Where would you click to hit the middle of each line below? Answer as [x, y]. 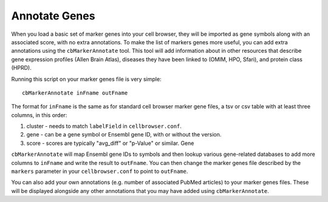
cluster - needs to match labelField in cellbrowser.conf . [104, 126]
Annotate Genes [53, 16]
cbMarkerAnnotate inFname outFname [75, 93]
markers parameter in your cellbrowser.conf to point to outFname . [100, 171]
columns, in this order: [39, 115]
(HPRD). [21, 68]
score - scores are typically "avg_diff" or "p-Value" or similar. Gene [110, 143]
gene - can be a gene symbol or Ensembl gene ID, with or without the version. [124, 135]
